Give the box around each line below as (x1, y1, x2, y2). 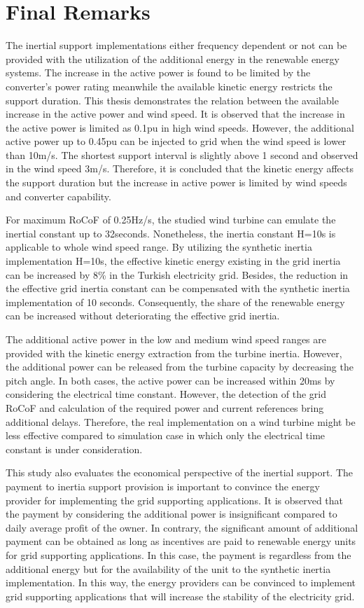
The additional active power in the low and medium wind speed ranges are (6, 332, 326, 346)
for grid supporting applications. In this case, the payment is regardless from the (6, 547, 351, 562)
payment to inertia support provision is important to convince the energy (6, 478, 320, 493)
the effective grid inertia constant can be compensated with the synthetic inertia (6, 281, 350, 296)
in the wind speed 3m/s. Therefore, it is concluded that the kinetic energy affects (6, 161, 353, 176)
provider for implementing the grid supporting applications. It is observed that (6, 492, 344, 507)
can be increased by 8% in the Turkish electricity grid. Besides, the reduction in (6, 267, 349, 282)
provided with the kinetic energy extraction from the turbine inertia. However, (6, 345, 342, 360)
